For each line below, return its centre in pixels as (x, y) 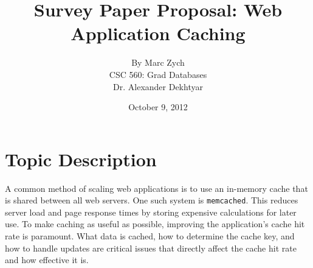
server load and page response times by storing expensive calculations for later (151, 212)
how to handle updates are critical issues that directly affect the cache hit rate (151, 248)
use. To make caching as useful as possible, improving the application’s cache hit (155, 224)
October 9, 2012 (158, 107)
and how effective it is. (47, 260)
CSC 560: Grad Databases (158, 74)
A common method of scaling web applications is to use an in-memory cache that (156, 188)
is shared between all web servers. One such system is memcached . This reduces (152, 200)
